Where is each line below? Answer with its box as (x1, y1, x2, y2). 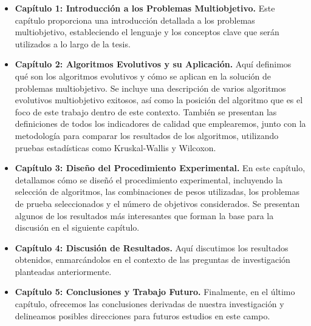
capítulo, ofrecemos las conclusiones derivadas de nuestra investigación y (15, 297, 284, 310)
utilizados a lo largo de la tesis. (15, 37, 131, 50)
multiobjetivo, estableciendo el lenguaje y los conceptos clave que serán (15, 25, 279, 38)
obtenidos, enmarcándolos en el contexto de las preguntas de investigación (15, 253, 290, 266)
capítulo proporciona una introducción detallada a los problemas (15, 13, 255, 26)
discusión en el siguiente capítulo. (15, 221, 140, 234)
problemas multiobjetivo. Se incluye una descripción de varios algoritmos (15, 81, 286, 94)
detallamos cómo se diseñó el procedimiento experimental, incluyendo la (15, 173, 282, 186)
